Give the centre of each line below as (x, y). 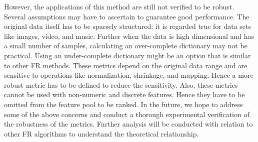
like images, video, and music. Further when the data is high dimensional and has (129, 36)
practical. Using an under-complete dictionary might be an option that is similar (127, 55)
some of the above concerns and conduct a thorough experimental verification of (127, 114)
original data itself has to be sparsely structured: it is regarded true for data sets (128, 26)
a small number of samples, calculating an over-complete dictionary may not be (126, 46)
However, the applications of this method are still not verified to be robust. (119, 6)
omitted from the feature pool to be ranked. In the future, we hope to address (123, 104)
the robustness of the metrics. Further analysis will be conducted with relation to (128, 124)
